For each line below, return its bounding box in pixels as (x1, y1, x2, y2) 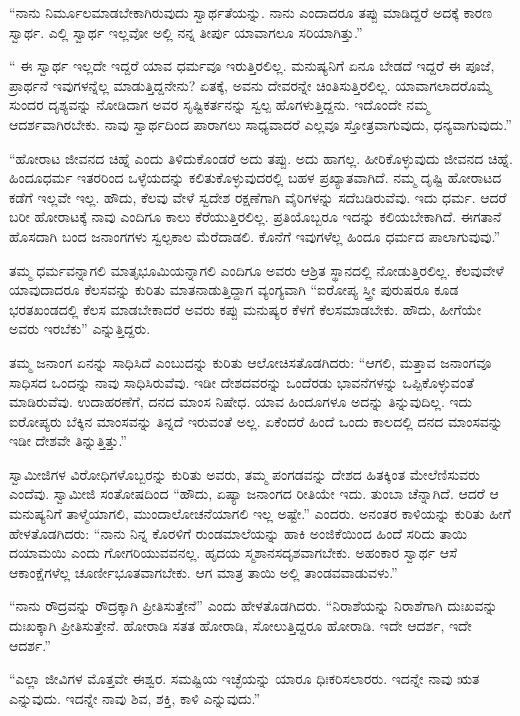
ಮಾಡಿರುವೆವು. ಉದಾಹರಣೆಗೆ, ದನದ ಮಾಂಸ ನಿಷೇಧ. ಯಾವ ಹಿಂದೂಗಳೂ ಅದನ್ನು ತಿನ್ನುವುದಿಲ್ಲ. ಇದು (9, 391, 473, 412)
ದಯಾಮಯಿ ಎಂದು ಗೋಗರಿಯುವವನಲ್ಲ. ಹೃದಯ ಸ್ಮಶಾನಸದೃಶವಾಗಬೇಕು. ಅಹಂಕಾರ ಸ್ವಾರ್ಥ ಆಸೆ (9, 542, 457, 563)
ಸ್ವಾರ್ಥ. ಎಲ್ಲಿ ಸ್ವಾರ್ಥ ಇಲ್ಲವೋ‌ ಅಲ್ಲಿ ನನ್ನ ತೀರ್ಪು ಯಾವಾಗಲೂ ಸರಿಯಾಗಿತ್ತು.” (9, 21, 363, 42)
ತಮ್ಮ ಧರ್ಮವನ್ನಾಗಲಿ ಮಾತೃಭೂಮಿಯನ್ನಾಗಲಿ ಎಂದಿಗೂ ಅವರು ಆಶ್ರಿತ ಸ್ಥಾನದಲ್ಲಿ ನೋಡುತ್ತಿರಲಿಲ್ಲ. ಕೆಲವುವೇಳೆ (9, 259, 504, 280)
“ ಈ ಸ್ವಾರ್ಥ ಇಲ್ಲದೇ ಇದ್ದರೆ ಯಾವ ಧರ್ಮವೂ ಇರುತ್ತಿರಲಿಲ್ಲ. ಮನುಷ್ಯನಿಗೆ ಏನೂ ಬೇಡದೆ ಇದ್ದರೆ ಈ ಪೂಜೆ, (9, 55, 495, 76)
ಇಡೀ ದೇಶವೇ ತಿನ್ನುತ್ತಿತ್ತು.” (9, 430, 127, 451)
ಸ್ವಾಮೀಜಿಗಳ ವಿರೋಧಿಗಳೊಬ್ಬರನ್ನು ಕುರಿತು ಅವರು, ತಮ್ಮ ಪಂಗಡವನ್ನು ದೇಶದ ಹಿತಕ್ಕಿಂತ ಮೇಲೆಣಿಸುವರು (9, 463, 480, 484)
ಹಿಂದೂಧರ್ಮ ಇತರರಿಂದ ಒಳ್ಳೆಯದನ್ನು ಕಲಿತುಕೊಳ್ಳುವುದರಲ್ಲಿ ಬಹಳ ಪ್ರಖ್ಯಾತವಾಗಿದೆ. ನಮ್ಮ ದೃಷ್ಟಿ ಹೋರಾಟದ (9, 167, 502, 188)
